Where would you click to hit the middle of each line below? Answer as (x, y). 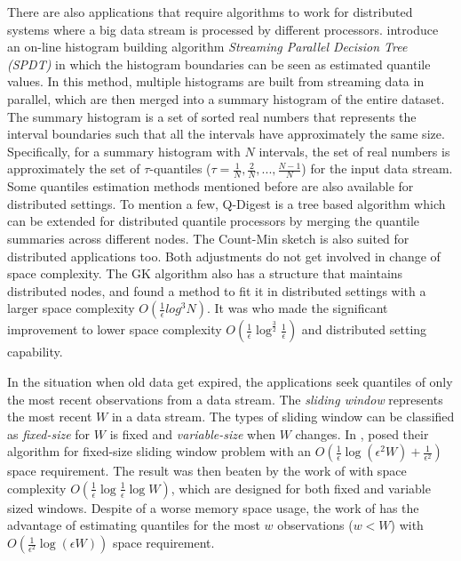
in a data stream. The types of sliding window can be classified (283, 417)
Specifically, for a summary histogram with (124, 151)
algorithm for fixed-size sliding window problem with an (159, 451)
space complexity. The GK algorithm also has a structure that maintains (205, 273)
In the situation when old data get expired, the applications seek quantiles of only (230, 381)
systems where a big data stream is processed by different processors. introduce (223, 29)
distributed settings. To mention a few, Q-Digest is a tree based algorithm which (227, 203)
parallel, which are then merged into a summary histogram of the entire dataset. (226, 98)
